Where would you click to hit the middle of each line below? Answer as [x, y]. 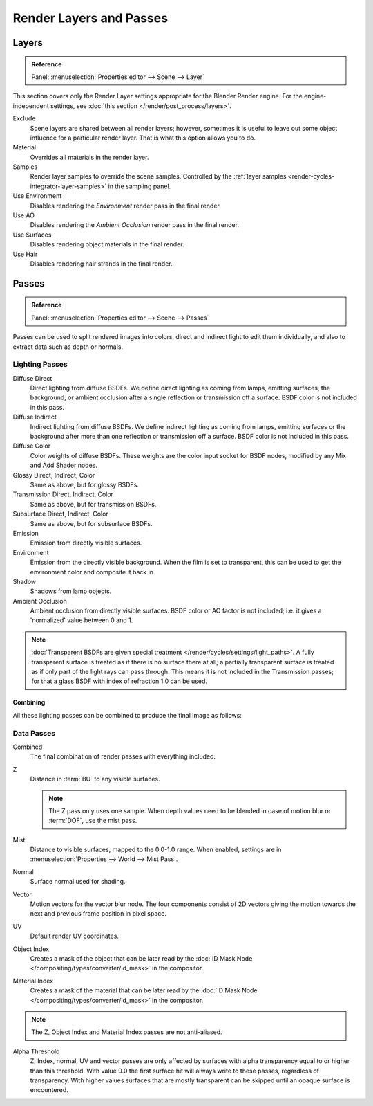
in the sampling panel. [140, 186]
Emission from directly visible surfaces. [86, 543]
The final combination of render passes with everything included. [123, 756]
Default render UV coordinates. [74, 936]
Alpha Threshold [36, 1051]
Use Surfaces [32, 235]
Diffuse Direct [32, 378]
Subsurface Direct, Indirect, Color [60, 514]
